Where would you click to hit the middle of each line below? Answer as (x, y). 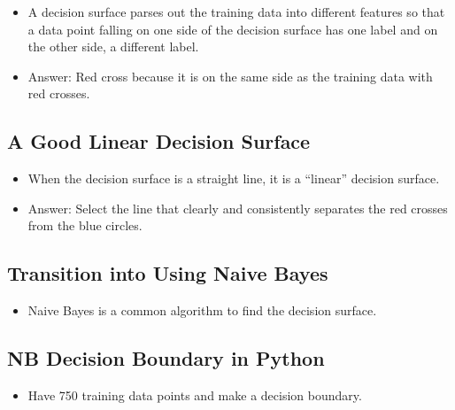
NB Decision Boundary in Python (166, 358)
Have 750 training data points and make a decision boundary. (195, 395)
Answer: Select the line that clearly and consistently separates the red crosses (238, 208)
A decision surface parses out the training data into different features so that (236, 12)
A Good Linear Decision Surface (159, 141)
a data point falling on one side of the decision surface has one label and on (233, 29)
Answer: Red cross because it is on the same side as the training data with (230, 76)
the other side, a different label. (113, 46)
